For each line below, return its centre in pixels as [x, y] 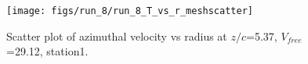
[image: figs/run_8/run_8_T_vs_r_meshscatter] [130, 11]
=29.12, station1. [47, 51]
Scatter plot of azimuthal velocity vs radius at [117, 36]
